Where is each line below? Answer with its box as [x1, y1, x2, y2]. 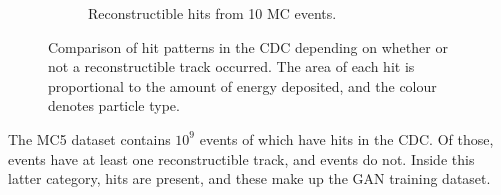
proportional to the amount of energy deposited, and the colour [48, 75, 437, 96]
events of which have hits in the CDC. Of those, [199, 128, 494, 149]
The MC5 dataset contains [8, 128, 171, 149]
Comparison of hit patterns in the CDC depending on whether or [48, 36, 448, 57]
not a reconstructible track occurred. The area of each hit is [48, 56, 415, 77]
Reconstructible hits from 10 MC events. [88, 3, 337, 23]
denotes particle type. [48, 95, 180, 116]
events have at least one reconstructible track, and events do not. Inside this [8, 148, 475, 169]
